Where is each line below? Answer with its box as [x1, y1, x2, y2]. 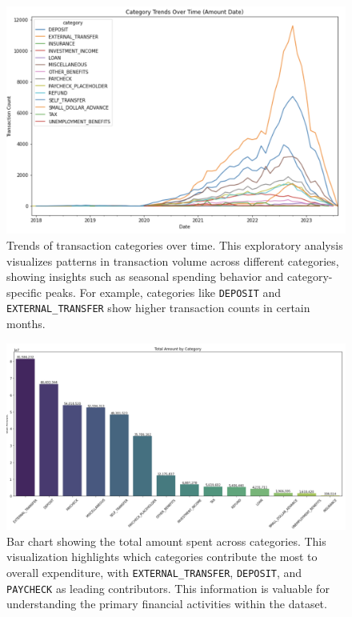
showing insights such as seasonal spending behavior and [6, 268, 284, 285]
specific [6, 283, 42, 300]
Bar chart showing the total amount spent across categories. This [6, 532, 326, 549]
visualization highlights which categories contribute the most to [6, 548, 318, 565]
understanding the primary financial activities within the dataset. [6, 595, 327, 612]
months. [6, 315, 46, 332]
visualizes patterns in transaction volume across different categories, [6, 252, 339, 269]
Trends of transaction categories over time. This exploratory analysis [6, 237, 343, 254]
